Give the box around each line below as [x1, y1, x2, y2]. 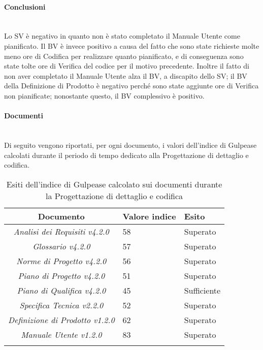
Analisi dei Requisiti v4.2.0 [13, 225, 109, 237]
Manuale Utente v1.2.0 [21, 328, 102, 340]
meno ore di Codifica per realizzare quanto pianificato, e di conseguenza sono [4, 50, 244, 61]
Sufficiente [184, 284, 221, 296]
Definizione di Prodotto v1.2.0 [8, 313, 115, 326]
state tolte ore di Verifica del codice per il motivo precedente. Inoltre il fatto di [4, 60, 249, 71]
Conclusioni [4, 1, 46, 12]
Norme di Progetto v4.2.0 [16, 254, 107, 267]
